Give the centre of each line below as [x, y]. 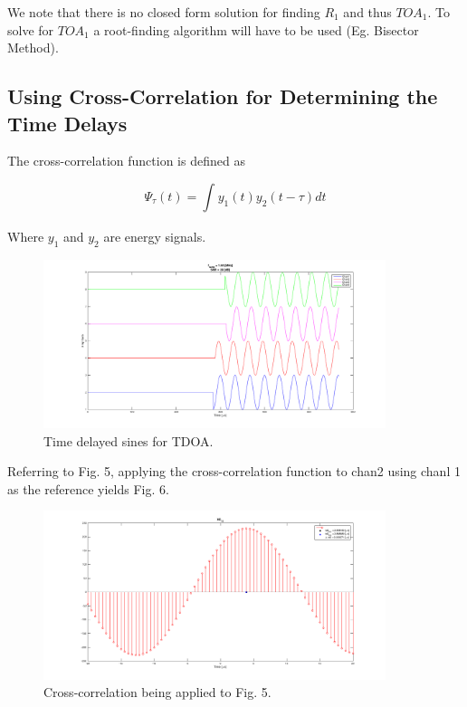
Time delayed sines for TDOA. [129, 440]
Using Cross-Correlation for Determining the [223, 96]
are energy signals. [155, 236]
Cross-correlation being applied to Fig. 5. [157, 692]
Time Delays [67, 123]
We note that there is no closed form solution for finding [164, 12]
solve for [31, 29]
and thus [367, 12]
